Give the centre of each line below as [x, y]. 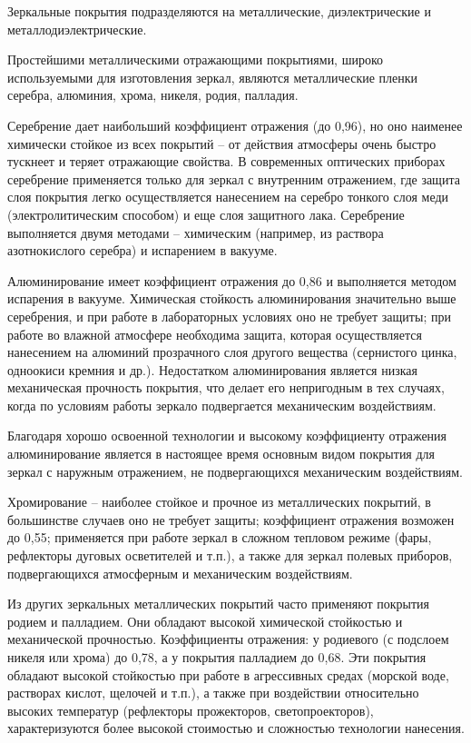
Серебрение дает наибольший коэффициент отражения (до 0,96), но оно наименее [235, 125]
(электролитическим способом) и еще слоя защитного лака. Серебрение [206, 214]
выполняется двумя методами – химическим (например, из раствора [196, 232]
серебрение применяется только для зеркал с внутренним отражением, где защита [234, 178]
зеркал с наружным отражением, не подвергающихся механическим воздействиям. [235, 471]
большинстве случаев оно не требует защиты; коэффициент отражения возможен [231, 519]
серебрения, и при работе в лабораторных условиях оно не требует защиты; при [229, 316]
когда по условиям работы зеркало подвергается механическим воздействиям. [222, 405]
